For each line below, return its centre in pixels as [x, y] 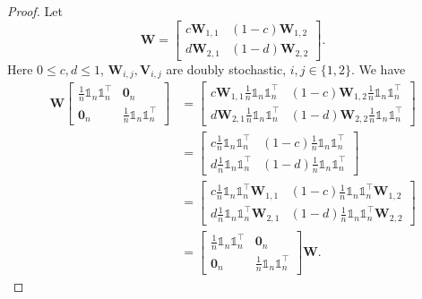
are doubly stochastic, [226, 68]
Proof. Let [35, 11]
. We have [378, 68]
